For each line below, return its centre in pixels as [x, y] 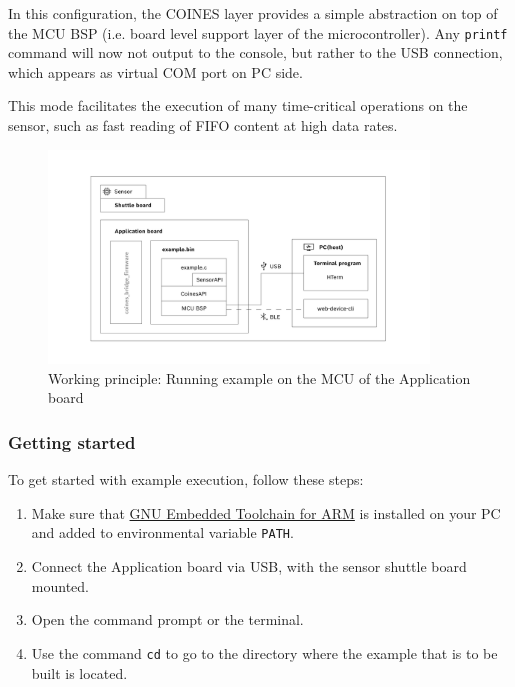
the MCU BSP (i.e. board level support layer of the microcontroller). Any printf [258, 32]
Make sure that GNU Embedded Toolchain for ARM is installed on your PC [266, 512]
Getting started [72, 441]
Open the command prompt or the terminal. [167, 619]
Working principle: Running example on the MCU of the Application [259, 377]
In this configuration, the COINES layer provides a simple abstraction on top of [253, 13]
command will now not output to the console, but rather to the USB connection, [255, 52]
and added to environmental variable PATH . [162, 532]
